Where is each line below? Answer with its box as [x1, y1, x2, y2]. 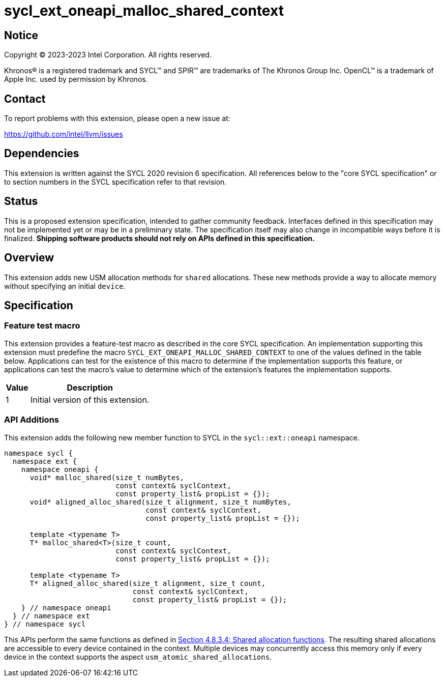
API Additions [4, 414, 59, 425]
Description [67, 382, 113, 393]
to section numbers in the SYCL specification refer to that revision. [4, 177, 227, 186]
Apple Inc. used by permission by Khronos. [4, 75, 148, 84]
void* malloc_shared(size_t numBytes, [29, 473, 185, 482]
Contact [4, 92, 46, 105]
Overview [4, 251, 54, 264]
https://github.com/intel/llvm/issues [4, 130, 123, 139]
